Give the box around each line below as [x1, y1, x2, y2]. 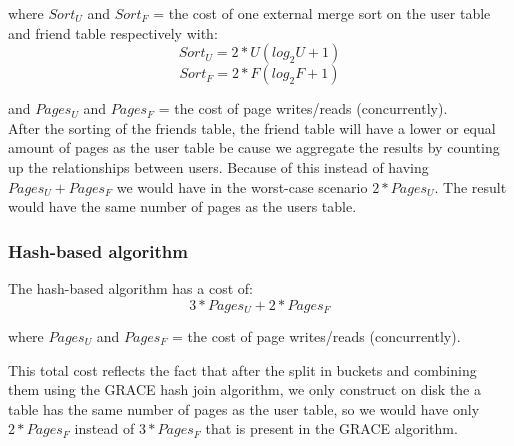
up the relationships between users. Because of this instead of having [8, 156, 429, 177]
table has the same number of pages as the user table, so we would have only [8, 398, 480, 419]
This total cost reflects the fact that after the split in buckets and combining [8, 359, 477, 380]
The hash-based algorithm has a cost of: [8, 277, 253, 298]
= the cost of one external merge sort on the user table [153, 3, 491, 23]
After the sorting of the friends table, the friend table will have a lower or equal [8, 117, 496, 138]
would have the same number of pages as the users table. [8, 196, 357, 217]
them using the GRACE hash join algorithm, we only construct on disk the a [8, 379, 481, 400]
